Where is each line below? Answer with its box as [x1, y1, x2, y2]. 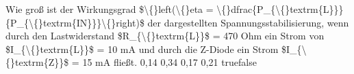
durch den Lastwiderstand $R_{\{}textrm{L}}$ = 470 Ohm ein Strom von [5, 29, 325, 43]
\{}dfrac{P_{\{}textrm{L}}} [216, 2, 344, 16]
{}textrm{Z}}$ [5, 55, 69, 69]
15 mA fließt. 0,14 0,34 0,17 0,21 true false [82, 55, 257, 69]
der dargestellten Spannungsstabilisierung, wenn [147, 15, 349, 29]
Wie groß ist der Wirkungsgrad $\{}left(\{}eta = [5, 2, 214, 16]
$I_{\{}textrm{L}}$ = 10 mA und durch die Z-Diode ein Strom [5, 41, 279, 56]
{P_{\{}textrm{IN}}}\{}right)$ [5, 15, 144, 29]
